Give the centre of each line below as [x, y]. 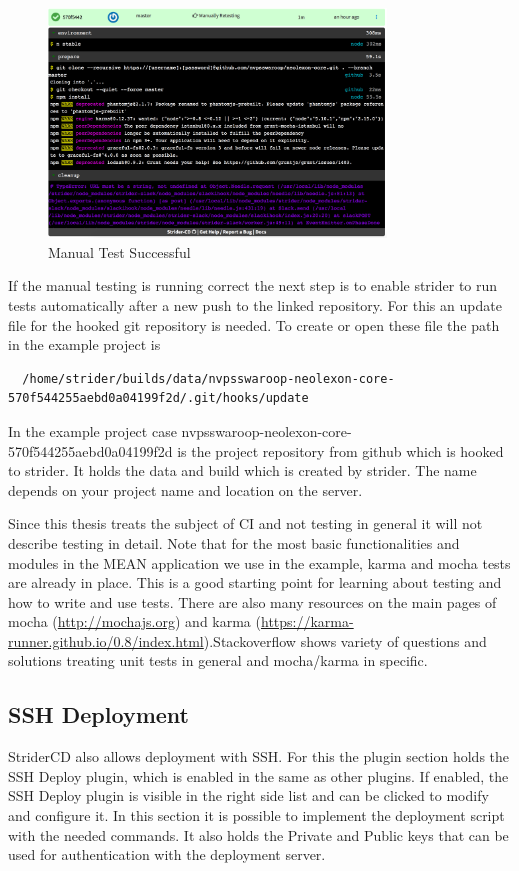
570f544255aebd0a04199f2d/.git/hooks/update [158, 398]
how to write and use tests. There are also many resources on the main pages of [252, 601]
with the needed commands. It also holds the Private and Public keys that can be [258, 834]
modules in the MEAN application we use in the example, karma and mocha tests [259, 562]
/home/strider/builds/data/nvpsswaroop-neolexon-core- [208, 378]
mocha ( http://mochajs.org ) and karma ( [134, 621]
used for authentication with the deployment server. [167, 854]
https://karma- [307, 621]
